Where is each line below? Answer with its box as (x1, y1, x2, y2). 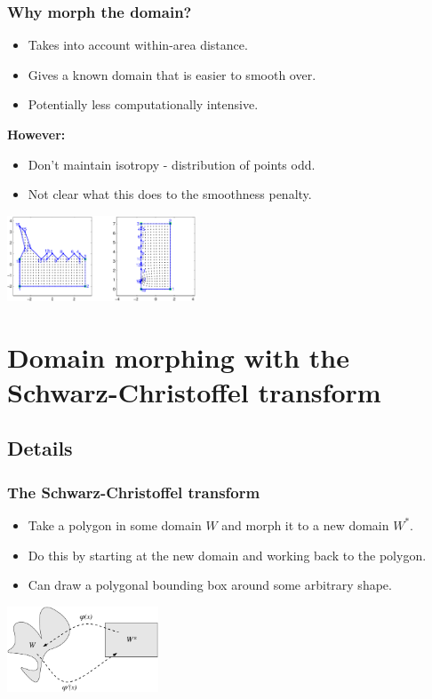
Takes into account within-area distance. (28, 36, 248, 54)
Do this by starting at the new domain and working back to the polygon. (28, 545, 427, 564)
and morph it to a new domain (221, 515, 389, 534)
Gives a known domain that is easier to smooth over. (28, 65, 316, 83)
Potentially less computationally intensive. (28, 95, 259, 114)
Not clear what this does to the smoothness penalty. (28, 185, 312, 203)
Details (7, 434, 73, 462)
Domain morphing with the (7, 338, 349, 375)
